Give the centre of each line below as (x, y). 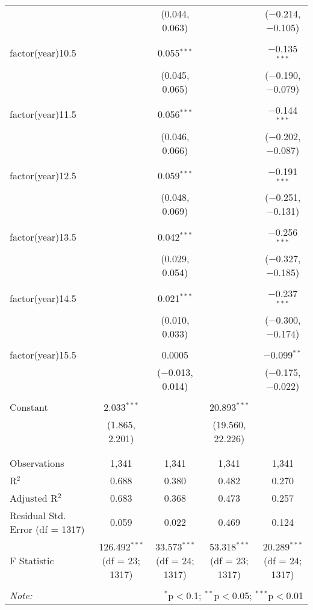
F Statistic (32, 560)
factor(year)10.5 (43, 53)
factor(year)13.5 (43, 236)
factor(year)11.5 (43, 114)
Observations (37, 463)
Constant (29, 407)
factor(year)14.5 (43, 298)
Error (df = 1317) (47, 529)
